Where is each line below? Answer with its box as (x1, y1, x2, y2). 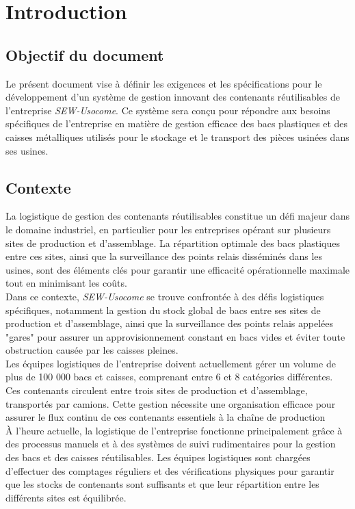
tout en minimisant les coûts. (5, 276, 127, 290)
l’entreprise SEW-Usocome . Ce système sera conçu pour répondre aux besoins (5, 103, 330, 117)
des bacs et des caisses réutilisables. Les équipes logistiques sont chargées (5, 450, 311, 465)
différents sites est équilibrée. (5, 490, 127, 504)
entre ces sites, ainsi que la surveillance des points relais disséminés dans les (5, 249, 323, 263)
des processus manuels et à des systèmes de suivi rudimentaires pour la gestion (5, 436, 336, 451)
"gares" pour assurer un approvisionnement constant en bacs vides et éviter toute (5, 329, 345, 343)
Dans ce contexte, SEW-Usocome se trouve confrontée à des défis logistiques (5, 289, 324, 303)
